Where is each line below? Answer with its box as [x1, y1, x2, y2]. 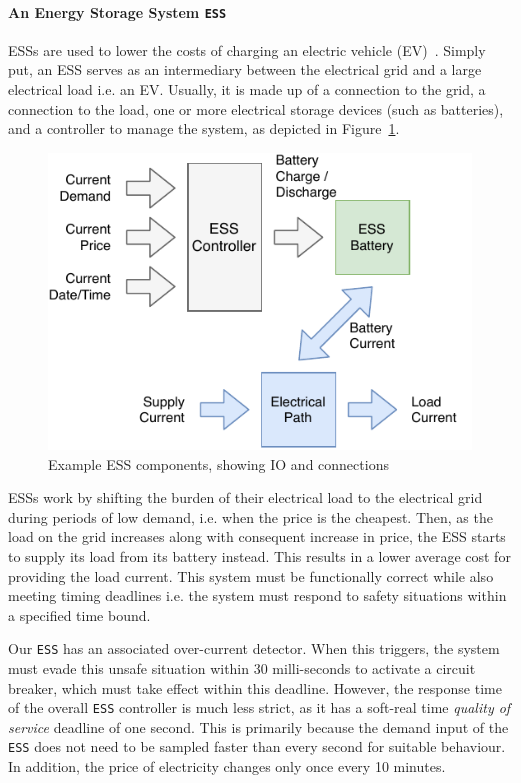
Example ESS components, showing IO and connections [48, 453, 389, 474]
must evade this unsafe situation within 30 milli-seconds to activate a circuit [8, 658, 476, 679]
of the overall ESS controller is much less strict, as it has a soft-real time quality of [8, 697, 511, 718]
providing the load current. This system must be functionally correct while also [8, 565, 494, 586]
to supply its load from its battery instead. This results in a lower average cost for [8, 546, 511, 566]
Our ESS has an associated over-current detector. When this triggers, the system [8, 638, 500, 659]
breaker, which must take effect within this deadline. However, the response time [8, 677, 502, 698]
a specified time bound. [8, 604, 151, 625]
